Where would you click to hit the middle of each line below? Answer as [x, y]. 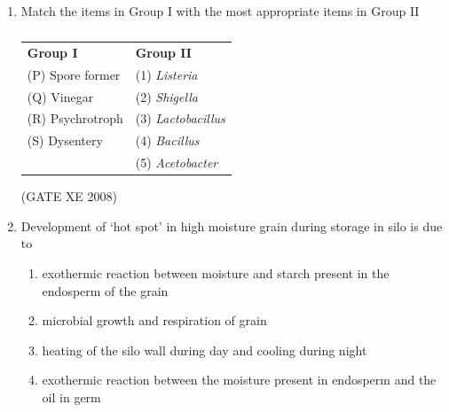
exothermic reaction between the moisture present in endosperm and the [239, 380]
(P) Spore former [74, 74]
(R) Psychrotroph [75, 118]
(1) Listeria [166, 74]
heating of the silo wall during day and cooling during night [205, 350]
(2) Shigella [166, 96]
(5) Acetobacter [177, 163]
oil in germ [71, 396]
